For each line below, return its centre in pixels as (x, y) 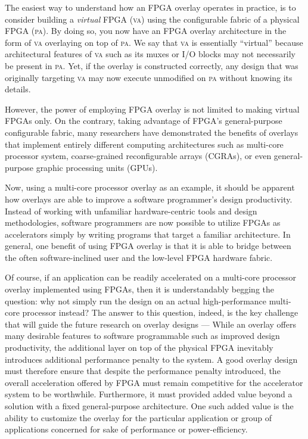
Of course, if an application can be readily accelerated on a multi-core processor (150, 277)
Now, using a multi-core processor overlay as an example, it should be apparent (150, 187)
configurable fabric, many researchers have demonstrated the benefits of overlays (152, 132)
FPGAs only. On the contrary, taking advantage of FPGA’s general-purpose (144, 121)
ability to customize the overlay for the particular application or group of (138, 417)
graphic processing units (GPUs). (97, 167)
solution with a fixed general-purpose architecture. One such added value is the (149, 406)
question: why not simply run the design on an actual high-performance (136, 301)
